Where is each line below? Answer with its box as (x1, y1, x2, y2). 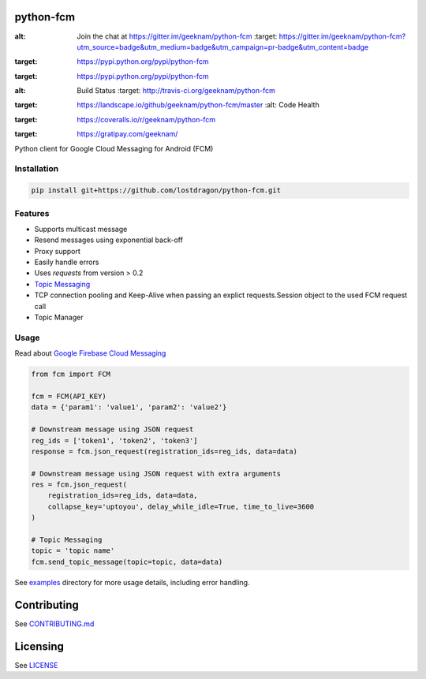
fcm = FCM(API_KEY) (31, 391, 106, 401)
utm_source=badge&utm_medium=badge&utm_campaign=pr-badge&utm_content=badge (77, 42, 369, 51)
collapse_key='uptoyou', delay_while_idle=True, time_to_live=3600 (47, 502, 315, 511)
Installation (14, 163, 59, 174)
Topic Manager (34, 312, 84, 323)
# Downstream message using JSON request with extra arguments (31, 469, 282, 478)
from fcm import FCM (31, 370, 110, 379)
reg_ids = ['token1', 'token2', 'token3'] (31, 436, 198, 445)
